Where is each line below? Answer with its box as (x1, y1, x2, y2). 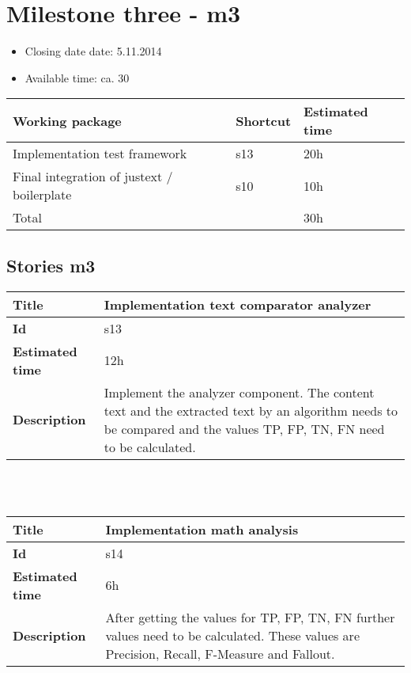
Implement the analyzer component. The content (104, 382, 375, 401)
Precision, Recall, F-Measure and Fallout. (105, 644, 335, 663)
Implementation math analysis (105, 519, 299, 538)
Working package (13, 111, 122, 130)
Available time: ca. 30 (25, 69, 130, 86)
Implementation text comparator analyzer (104, 295, 371, 314)
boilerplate (13, 185, 72, 204)
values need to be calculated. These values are (105, 625, 360, 644)
